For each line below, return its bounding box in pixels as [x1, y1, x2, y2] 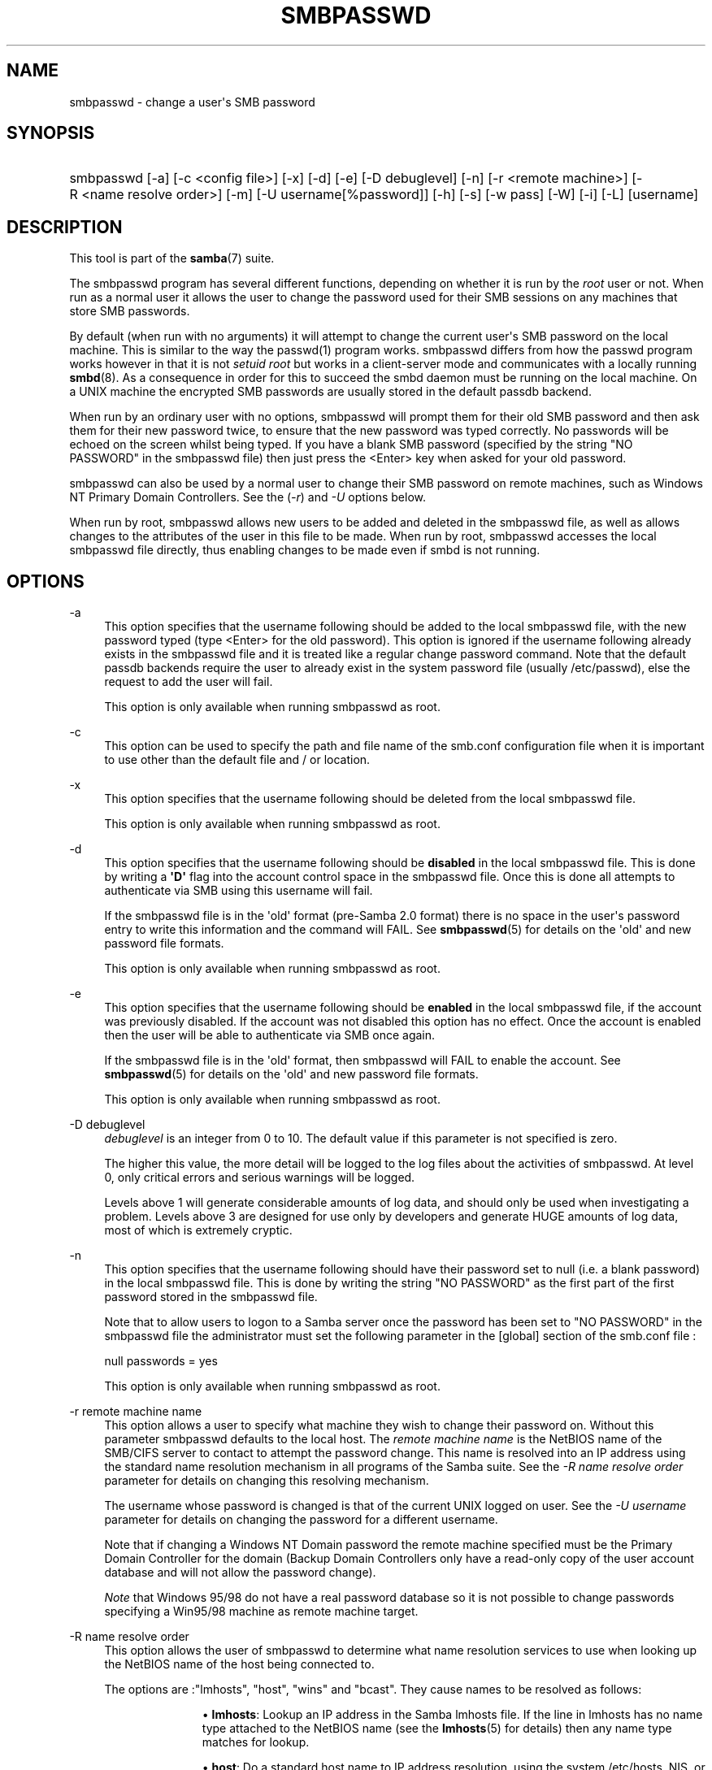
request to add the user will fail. [104, 675, 273, 689]
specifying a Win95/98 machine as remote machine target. [104, 1604, 419, 1619]
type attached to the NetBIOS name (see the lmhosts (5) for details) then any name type [202, 1721, 672, 1736]
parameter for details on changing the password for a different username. [104, 1512, 498, 1527]
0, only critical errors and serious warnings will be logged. [104, 1170, 415, 1185]
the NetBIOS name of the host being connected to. [104, 1657, 375, 1672]
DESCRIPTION [7, 216, 123, 237]
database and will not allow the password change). [104, 1565, 376, 1580]
